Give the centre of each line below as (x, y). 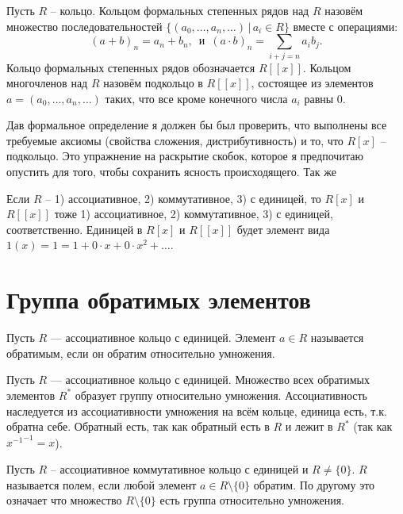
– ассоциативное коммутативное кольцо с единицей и (179, 468)
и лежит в (309, 426)
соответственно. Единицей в (75, 229)
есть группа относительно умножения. (252, 500)
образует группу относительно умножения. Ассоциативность (221, 395)
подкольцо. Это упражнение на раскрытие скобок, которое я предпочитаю (185, 156)
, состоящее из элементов (312, 83)
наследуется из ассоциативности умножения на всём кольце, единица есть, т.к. (197, 410)
